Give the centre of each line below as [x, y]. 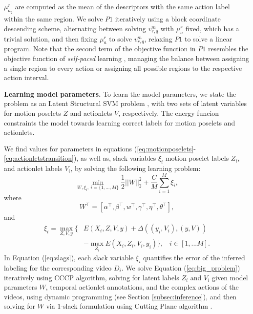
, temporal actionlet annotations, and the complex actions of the [142, 287]
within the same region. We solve [53, 19]
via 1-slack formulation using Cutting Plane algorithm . [129, 306]
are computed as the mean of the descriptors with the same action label [122, 6]
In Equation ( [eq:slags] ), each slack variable [69, 258]
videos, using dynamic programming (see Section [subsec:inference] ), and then [120, 296]
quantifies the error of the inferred [194, 258]
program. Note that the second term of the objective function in [100, 49]
